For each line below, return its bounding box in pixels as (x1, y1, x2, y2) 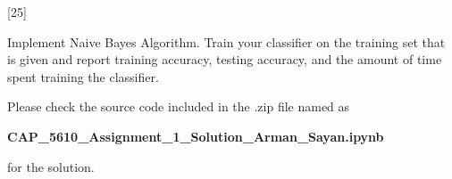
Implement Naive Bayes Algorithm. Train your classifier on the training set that (7, 32, 446, 51)
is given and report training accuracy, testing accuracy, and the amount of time (7, 50, 442, 69)
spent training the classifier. (7, 67, 159, 85)
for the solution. (7, 157, 95, 175)
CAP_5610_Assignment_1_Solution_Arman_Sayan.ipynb (7, 126, 384, 145)
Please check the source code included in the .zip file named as (7, 97, 350, 116)
